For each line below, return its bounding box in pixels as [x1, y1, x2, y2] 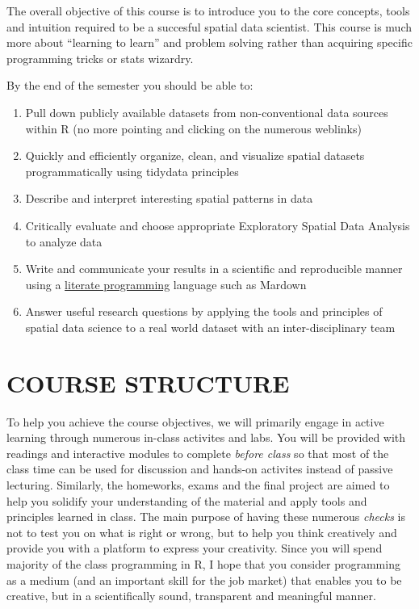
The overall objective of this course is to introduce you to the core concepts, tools [6, 2, 410, 19]
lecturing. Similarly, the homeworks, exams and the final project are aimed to [6, 477, 390, 493]
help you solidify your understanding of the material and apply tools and [6, 492, 367, 509]
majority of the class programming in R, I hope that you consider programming [6, 555, 400, 572]
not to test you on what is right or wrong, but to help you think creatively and [6, 523, 397, 540]
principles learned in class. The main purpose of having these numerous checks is [6, 508, 406, 525]
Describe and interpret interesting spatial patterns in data [25, 190, 313, 207]
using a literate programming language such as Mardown [25, 275, 307, 292]
